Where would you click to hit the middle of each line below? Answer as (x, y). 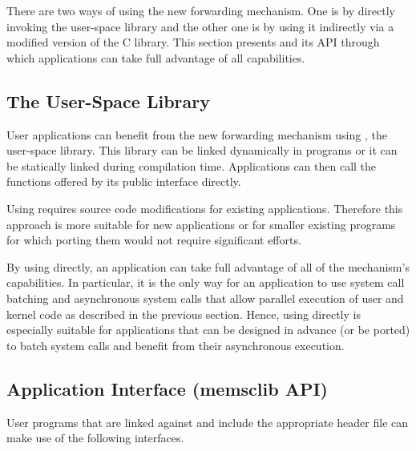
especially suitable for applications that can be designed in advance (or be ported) (208, 330)
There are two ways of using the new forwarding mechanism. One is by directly (201, 10)
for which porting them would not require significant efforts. (154, 240)
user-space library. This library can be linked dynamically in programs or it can (202, 150)
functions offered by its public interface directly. (124, 181)
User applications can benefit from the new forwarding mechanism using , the (197, 134)
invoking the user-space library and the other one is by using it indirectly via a (200, 26)
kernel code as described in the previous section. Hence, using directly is (184, 314)
